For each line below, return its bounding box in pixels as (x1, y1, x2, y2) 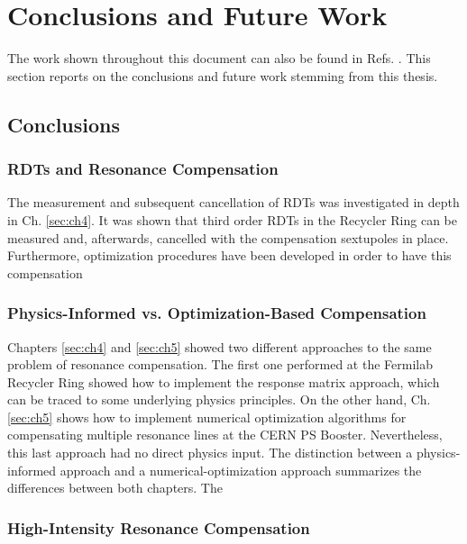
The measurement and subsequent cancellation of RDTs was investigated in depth (7, 193, 460, 212)
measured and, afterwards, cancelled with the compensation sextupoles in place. (7, 228, 449, 247)
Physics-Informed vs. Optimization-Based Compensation (7, 302, 426, 324)
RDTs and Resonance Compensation (7, 158, 279, 180)
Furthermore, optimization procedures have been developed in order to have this (7, 246, 452, 265)
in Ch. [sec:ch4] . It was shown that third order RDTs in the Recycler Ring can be (7, 210, 458, 229)
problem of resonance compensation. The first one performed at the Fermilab (7, 355, 433, 374)
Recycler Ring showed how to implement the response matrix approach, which (7, 372, 440, 391)
